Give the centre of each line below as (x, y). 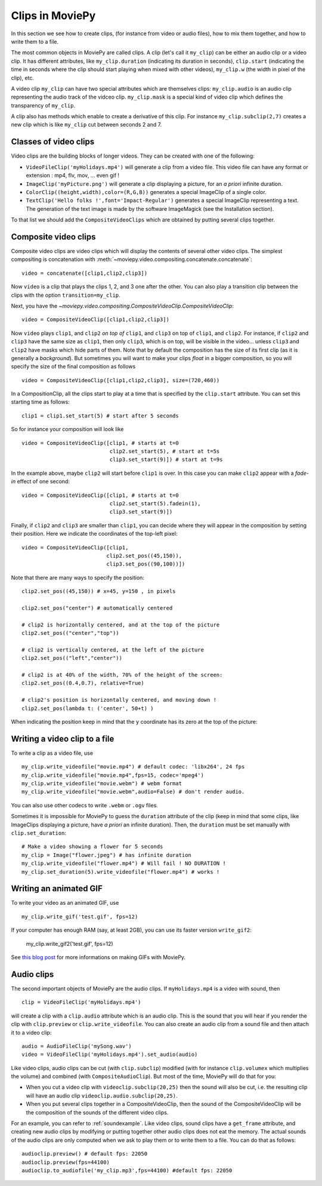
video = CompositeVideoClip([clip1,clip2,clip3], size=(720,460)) (121, 380)
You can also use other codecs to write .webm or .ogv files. (84, 805)
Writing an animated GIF (57, 889)
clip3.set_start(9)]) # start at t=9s (166, 460)
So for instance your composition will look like (67, 429)
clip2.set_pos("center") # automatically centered (97, 608)
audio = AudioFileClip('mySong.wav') (77, 1046)
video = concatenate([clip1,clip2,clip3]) (85, 273)
